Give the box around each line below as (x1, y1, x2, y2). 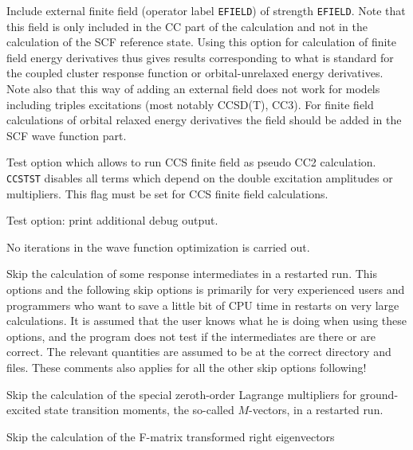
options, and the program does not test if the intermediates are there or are (6, 327, 376, 344)
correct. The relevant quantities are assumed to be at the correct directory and (6, 343, 391, 360)
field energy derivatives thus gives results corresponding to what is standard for (6, 49, 394, 65)
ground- (360, 385, 399, 402)
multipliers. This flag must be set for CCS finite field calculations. (6, 185, 328, 202)
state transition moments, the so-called (44, 401, 234, 418)
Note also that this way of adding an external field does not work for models (6, 80, 380, 97)
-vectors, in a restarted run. (249, 401, 383, 418)
